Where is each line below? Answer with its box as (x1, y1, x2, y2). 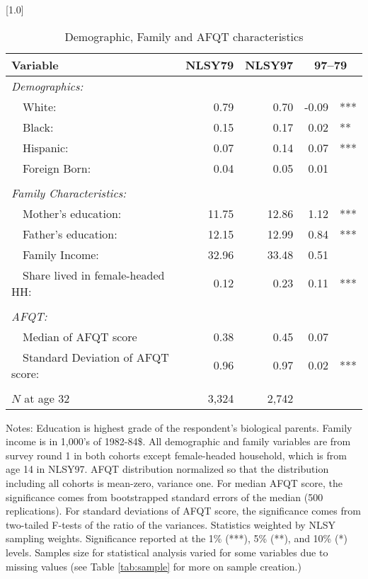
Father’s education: (23, 225, 117, 242)
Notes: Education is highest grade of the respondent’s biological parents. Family (6, 420, 352, 435)
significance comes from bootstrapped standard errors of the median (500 (6, 489, 323, 504)
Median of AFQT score (23, 328, 137, 345)
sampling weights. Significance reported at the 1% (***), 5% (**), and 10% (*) (6, 531, 347, 546)
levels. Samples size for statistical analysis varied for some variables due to (6, 544, 328, 559)
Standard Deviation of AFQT (23, 348, 169, 365)
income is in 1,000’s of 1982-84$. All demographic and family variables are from (6, 434, 351, 449)
